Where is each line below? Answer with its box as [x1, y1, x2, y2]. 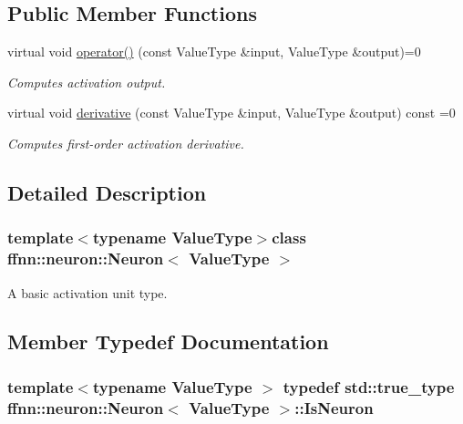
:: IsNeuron [294, 396, 374, 419]
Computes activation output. [7, 72, 166, 91]
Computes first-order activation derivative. [7, 133, 244, 152]
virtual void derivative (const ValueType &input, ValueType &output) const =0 [7, 103, 456, 122]
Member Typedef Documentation [7, 327, 329, 356]
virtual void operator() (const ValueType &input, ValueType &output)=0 [7, 42, 421, 61]
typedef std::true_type [283, 375, 455, 398]
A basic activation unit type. [7, 283, 168, 302]
